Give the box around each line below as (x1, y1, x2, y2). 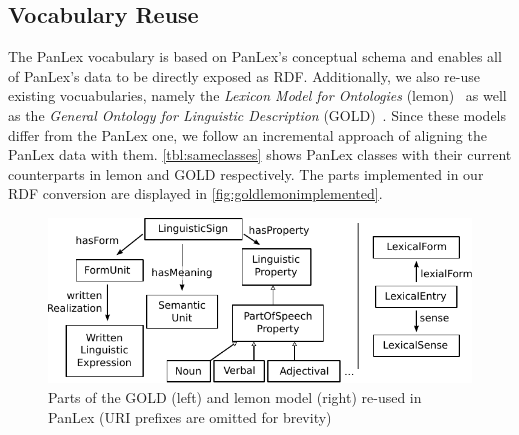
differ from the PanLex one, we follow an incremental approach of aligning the (8, 124, 487, 145)
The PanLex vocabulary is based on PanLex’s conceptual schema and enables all (8, 46, 502, 67)
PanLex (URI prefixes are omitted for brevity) (48, 406, 332, 427)
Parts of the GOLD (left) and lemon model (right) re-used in (48, 386, 422, 407)
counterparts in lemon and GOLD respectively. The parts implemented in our (8, 163, 484, 184)
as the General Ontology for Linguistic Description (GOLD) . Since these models (8, 104, 507, 125)
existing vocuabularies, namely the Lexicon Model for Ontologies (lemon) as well (8, 85, 507, 106)
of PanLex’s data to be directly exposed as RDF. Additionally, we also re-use (8, 65, 480, 86)
